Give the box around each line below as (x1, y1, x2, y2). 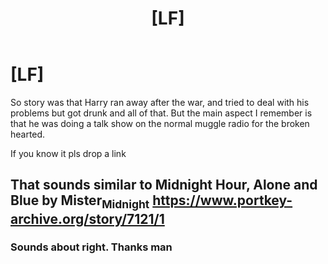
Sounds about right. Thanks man (10, 240, 173, 254)
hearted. (10, 128, 46, 140)
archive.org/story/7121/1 (10, 210, 165, 227)
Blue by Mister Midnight (10, 192, 150, 212)
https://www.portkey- (152, 192, 293, 209)
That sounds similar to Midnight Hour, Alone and (10, 177, 318, 194)
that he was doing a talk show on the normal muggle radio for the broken (10, 117, 310, 129)
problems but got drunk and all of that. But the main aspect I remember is (10, 107, 313, 119)
